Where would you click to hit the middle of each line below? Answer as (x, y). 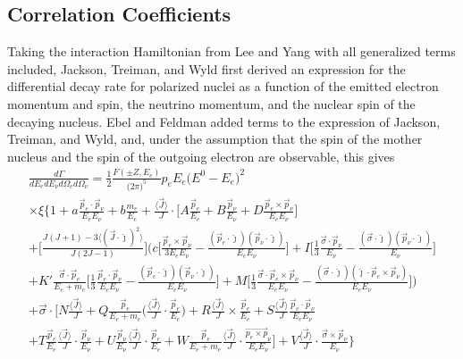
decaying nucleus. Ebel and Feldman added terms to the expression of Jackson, (224, 121)
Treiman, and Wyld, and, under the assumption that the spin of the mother (215, 139)
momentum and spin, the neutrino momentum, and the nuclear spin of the (211, 103)
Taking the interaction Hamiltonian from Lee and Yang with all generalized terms (231, 51)
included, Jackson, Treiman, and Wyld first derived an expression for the (206, 68)
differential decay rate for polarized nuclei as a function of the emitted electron (223, 86)
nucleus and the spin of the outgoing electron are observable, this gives (201, 156)
